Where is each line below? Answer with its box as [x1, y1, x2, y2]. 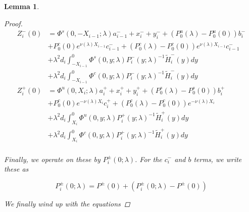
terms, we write [193, 153, 242, 164]
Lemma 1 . [4, 1, 39, 11]
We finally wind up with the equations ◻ [4, 198, 130, 208]
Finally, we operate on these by [4, 153, 101, 164]
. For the [135, 153, 162, 164]
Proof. [4, 18, 23, 28]
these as [4, 164, 29, 174]
